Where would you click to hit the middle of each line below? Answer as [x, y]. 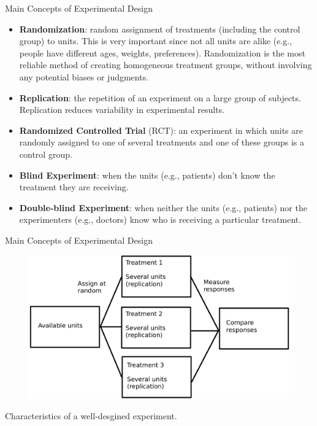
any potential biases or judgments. [84, 76]
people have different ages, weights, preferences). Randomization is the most [162, 52]
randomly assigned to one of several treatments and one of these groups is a [162, 142]
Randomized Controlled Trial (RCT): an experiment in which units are [161, 130]
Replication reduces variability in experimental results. [122, 110]
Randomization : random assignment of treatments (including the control [160, 29]
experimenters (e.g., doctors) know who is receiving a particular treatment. [160, 219]
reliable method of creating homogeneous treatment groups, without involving [166, 65]
